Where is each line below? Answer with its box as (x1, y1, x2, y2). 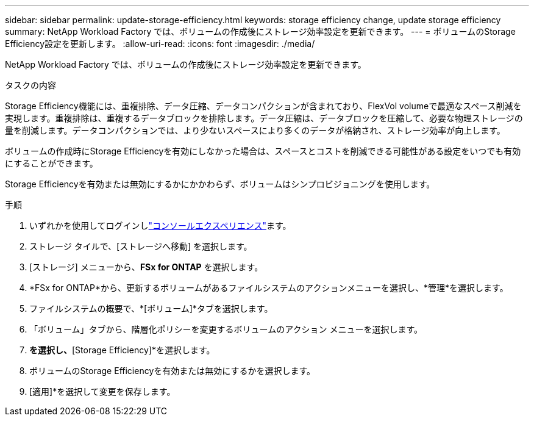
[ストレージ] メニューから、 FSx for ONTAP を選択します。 (29, 262, 263, 272)
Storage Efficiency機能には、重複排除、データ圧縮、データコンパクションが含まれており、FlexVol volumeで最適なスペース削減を (5, 101, 522, 111)
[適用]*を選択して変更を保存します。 (29, 386, 176, 397)
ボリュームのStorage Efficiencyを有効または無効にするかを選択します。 (29, 365, 315, 376)
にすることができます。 (5, 158, 98, 168)
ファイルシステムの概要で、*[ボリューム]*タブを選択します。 (29, 303, 273, 314)
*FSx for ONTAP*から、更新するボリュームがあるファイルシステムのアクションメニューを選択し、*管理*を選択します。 (29, 282, 508, 293)
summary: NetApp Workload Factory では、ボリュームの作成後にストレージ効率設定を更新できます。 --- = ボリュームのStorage (5, 26, 516, 37)
